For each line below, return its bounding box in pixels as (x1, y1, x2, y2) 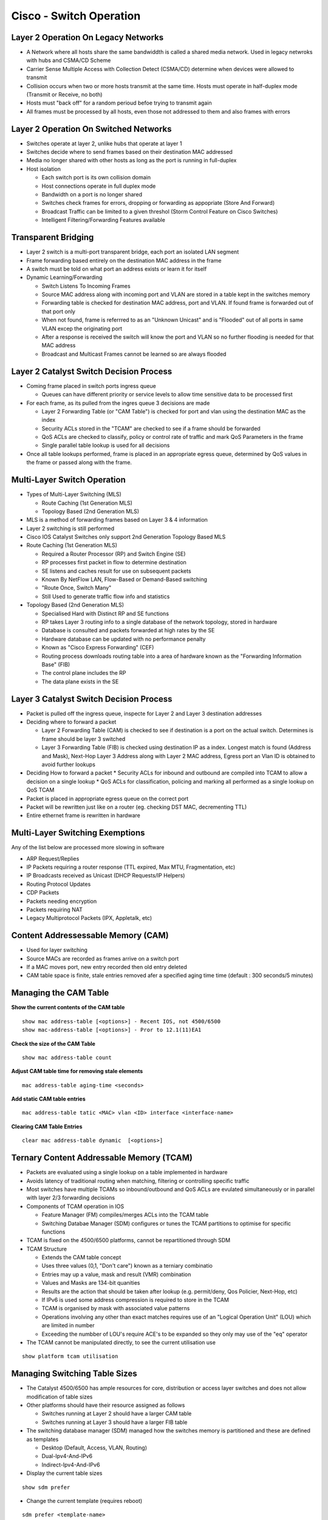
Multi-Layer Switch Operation (11, 475, 126, 485)
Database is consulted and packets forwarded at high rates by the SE (41, 627, 215, 634)
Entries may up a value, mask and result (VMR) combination (41, 1271, 191, 1278)
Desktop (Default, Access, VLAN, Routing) (41, 1444, 148, 1451)
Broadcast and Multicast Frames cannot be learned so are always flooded (41, 350, 227, 358)
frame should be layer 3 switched (41, 735, 126, 742)
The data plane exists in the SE (41, 678, 119, 685)
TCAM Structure (26, 1245, 67, 1252)
